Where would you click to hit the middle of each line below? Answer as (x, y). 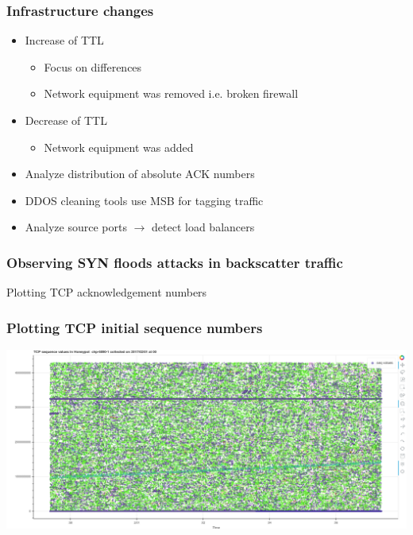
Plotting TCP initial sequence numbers (135, 327)
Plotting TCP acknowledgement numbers (107, 292)
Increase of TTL (64, 40)
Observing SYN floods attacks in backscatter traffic (175, 262)
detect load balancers (203, 227)
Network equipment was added (119, 147)
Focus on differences (93, 66)
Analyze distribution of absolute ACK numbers (140, 174)
